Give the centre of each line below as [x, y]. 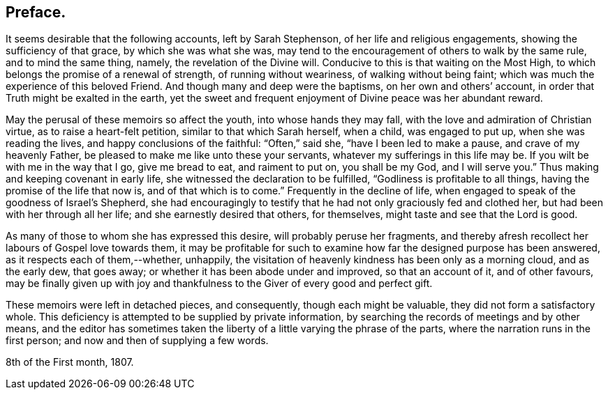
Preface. [36, 12]
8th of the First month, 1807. [70, 362]
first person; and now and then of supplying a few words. [137, 341]
